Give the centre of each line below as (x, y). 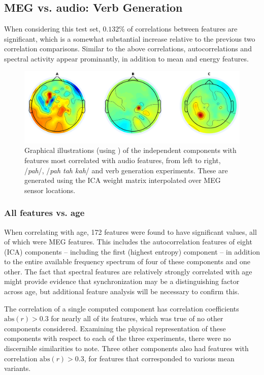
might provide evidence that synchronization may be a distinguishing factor (122, 281)
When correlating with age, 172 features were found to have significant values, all (130, 231)
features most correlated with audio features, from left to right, (123, 160)
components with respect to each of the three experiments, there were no (118, 338)
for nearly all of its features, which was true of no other (137, 318)
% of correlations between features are (178, 29)
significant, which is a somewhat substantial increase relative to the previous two (130, 38)
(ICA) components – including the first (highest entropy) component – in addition (132, 251)
